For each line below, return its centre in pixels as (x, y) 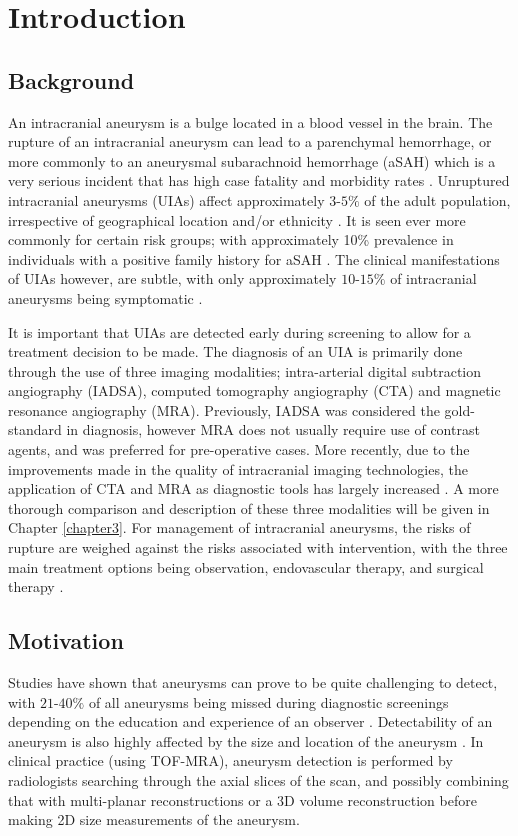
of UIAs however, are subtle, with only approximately (172, 278)
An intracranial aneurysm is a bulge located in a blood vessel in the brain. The (250, 121)
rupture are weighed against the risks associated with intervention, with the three (258, 547)
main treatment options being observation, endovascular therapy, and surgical (246, 566)
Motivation (66, 640)
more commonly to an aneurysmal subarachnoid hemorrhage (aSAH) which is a (252, 160)
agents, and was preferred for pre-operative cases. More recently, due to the (239, 449)
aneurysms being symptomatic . (105, 297)
